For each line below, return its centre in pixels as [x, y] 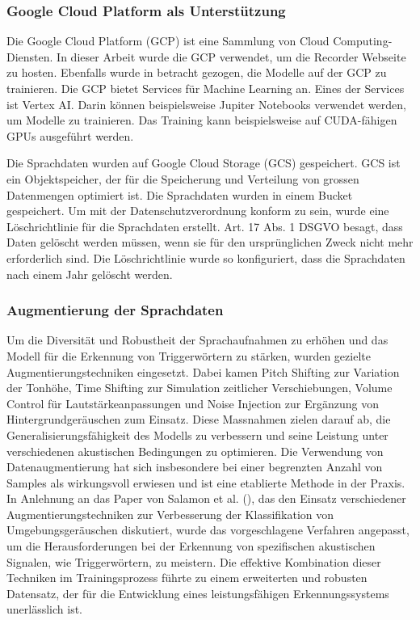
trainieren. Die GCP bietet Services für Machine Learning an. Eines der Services [206, 88]
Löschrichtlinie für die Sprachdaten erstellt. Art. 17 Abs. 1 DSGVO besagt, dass [205, 226]
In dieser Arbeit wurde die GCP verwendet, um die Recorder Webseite [231, 56]
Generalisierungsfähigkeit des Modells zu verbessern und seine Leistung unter [197, 434]
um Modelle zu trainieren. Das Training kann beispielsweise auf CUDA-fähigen [202, 120]
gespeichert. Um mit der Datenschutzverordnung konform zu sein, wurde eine [198, 211]
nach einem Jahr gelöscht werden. [90, 274]
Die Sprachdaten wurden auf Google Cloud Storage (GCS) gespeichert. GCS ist [204, 163]
